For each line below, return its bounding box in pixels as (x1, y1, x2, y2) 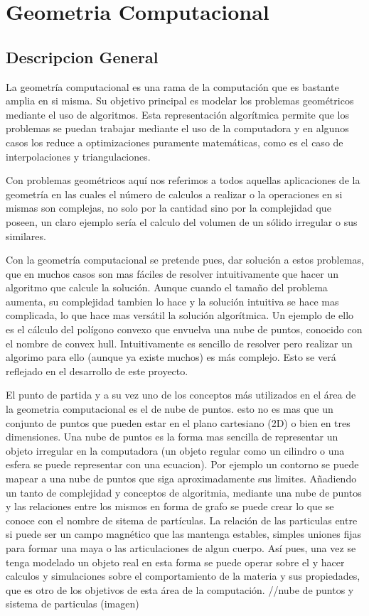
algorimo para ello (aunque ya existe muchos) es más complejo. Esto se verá (6, 350, 336, 364)
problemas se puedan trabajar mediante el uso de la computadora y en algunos (6, 121, 349, 136)
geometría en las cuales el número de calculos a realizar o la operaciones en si (6, 186, 343, 201)
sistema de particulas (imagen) (6, 596, 139, 611)
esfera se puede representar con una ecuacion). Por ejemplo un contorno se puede (6, 457, 359, 472)
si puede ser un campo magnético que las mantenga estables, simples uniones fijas (6, 526, 362, 541)
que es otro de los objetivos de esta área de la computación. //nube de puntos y (6, 582, 354, 597)
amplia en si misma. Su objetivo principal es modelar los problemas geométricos (6, 93, 354, 108)
